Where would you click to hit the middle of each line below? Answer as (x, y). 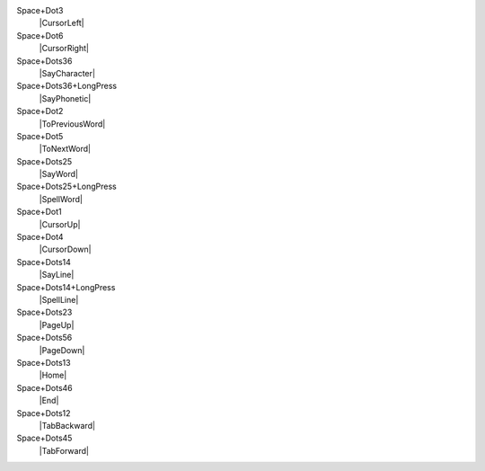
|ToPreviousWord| (72, 124)
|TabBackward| (67, 425)
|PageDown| (62, 350)
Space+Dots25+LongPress (66, 187)
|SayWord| (58, 174)
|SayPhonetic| (65, 98)
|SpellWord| (61, 199)
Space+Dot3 (40, 10)
